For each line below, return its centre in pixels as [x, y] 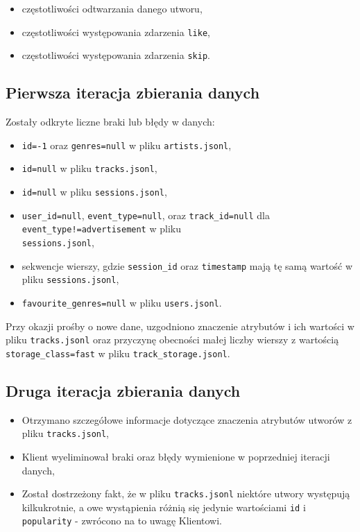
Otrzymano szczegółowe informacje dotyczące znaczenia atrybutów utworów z [187, 419]
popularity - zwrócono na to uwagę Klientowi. [122, 521]
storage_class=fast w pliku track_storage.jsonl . [118, 353]
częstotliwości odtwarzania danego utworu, [112, 8]
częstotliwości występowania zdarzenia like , [116, 32]
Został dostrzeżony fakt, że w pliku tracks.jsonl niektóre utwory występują [186, 494]
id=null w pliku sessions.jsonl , [94, 192]
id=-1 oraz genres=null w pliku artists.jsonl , [127, 145]
